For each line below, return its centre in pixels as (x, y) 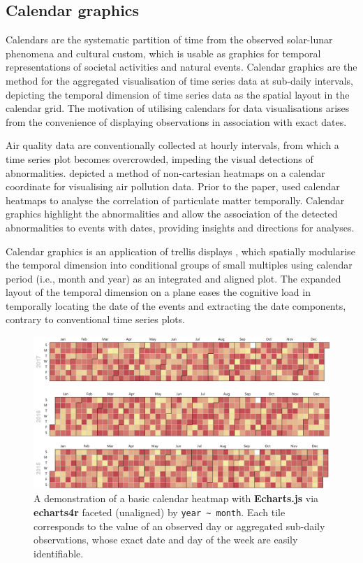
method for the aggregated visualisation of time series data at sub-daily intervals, (180, 80)
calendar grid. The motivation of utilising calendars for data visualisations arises (178, 108)
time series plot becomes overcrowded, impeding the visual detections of (160, 158)
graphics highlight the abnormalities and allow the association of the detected (172, 214)
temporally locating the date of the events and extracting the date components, (176, 305)
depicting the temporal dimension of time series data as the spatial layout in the (178, 94)
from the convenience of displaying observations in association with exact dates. (176, 121)
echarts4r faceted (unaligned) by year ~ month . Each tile (160, 512)
